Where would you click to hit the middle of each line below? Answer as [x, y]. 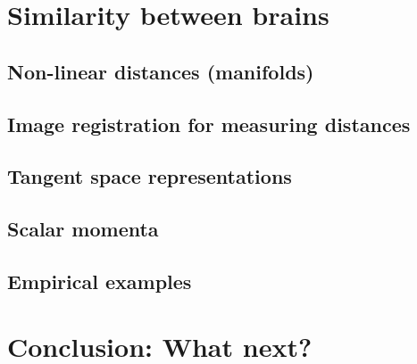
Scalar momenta [83, 229]
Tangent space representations [150, 176]
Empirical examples [100, 281]
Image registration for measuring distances [209, 124]
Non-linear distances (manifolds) [161, 71]
